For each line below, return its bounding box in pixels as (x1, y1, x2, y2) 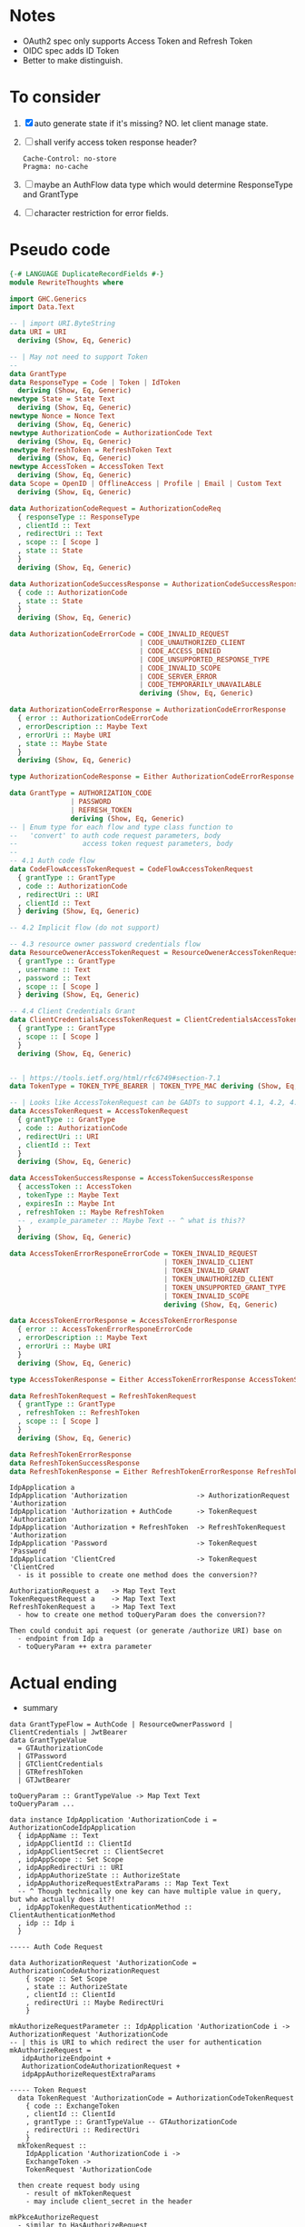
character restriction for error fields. (34, 207, 170, 218)
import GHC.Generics (9, 294, 88, 303)
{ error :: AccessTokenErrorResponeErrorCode (17, 1325, 193, 1334)
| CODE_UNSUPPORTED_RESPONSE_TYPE (139, 655, 271, 664)
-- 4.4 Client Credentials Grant (9, 1007, 136, 1016)
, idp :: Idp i (17, 1919, 75, 1928)
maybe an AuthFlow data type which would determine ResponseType (34, 179, 293, 190)
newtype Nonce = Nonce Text (9, 412, 116, 421)
